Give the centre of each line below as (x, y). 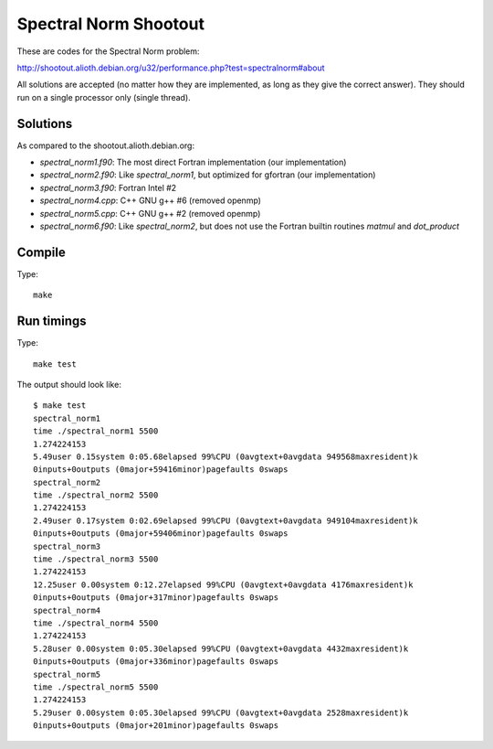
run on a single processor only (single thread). (104, 97)
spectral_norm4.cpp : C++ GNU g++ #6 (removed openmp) (151, 200)
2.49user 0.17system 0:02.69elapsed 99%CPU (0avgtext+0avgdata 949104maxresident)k (226, 520)
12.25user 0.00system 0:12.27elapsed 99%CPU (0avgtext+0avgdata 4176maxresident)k (223, 584)
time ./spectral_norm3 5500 (96, 559)
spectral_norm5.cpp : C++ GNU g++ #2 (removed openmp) (150, 213)
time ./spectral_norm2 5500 (96, 495)
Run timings (52, 321)
